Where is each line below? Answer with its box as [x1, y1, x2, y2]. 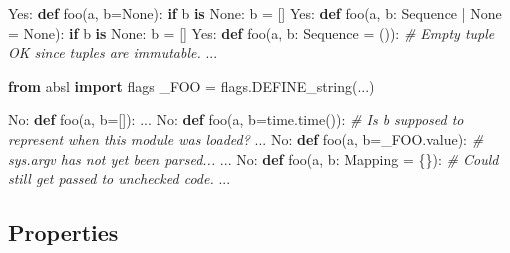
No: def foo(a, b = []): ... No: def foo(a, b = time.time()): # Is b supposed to [8, 109, 464, 130]
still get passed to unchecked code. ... [8, 168, 231, 189]
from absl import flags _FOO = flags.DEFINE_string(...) [8, 75, 375, 96]
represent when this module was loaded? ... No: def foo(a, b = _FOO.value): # [8, 128, 484, 149]
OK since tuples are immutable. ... [8, 42, 218, 63]
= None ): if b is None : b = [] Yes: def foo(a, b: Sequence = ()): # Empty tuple [8, 22, 495, 43]
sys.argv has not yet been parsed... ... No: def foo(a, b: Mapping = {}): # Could [8, 148, 499, 169]
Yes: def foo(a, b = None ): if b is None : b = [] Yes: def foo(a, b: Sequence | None [8, 3, 502, 23]
